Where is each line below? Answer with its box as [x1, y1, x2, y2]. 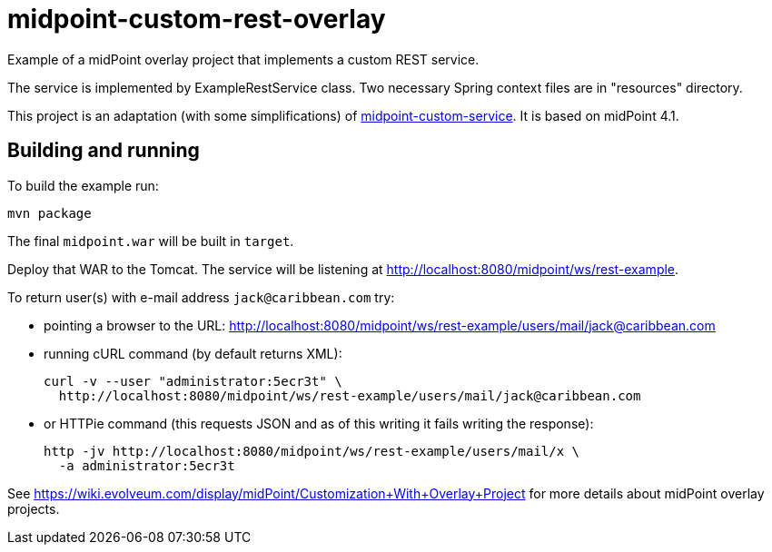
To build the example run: [7, 177, 159, 193]
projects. [7, 500, 60, 517]
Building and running [7, 139, 200, 163]
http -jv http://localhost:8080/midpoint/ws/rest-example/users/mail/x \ [44, 443, 580, 458]
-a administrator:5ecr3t [58, 458, 235, 473]
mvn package [7, 205, 92, 221]
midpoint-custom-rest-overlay [7, 4, 386, 34]
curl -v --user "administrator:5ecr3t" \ [44, 373, 342, 389]
